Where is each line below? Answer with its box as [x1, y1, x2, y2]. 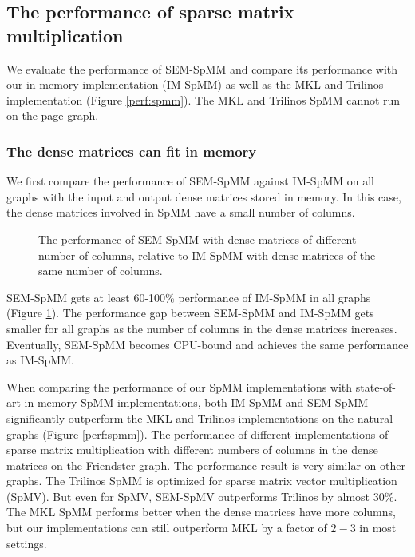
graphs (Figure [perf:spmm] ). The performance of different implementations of [6, 425, 389, 442]
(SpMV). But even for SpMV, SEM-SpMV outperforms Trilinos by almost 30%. [6, 487, 397, 504]
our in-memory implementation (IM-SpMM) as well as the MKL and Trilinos [6, 76, 384, 93]
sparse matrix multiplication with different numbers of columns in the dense [6, 441, 378, 458]
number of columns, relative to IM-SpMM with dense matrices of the [38, 246, 376, 263]
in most [359, 519, 397, 536]
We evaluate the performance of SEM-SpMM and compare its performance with [6, 60, 398, 77]
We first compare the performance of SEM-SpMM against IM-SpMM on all [6, 173, 374, 189]
